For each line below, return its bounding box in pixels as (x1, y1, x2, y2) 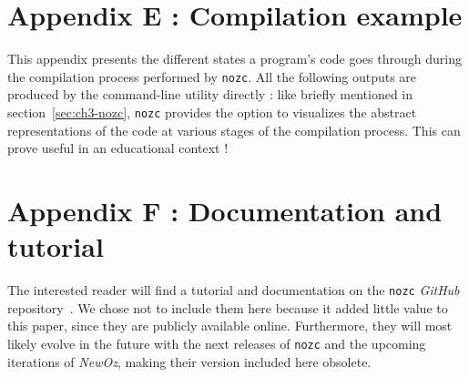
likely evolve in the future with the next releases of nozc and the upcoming (7, 333, 426, 352)
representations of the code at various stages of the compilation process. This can (7, 120, 461, 139)
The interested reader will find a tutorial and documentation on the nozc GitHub (7, 280, 460, 300)
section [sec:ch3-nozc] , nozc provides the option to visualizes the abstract (7, 102, 417, 121)
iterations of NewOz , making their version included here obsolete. (7, 352, 372, 371)
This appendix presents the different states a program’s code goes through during (7, 49, 462, 68)
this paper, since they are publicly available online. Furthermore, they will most (7, 316, 453, 335)
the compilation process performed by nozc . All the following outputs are (7, 66, 417, 86)
